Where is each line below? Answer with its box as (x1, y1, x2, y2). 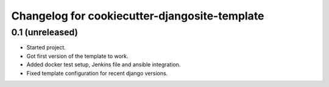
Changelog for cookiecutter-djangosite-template (11, 9, 264, 23)
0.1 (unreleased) (11, 27, 79, 38)
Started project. (26, 44, 66, 51)
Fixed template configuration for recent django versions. (26, 69, 168, 77)
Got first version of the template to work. (26, 52, 129, 60)
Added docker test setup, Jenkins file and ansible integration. (26, 61, 181, 68)
